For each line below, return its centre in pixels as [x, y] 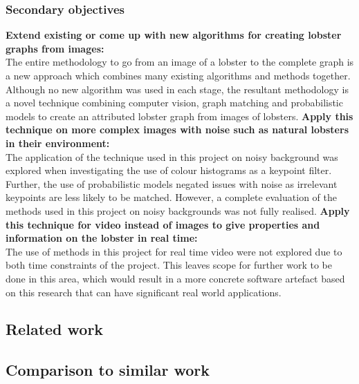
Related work [55, 329]
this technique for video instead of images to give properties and [163, 224]
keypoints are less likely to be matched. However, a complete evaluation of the [171, 197]
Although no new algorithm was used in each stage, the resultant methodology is [177, 89]
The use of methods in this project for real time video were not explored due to [174, 251]
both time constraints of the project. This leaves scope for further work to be [169, 265]
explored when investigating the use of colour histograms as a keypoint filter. [169, 170]
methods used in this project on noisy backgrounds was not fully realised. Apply [178, 210]
